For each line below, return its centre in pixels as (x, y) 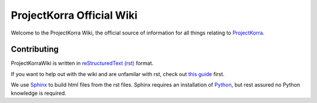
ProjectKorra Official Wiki (74, 15)
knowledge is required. (39, 93)
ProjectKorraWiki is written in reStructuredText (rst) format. (82, 63)
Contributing (35, 49)
